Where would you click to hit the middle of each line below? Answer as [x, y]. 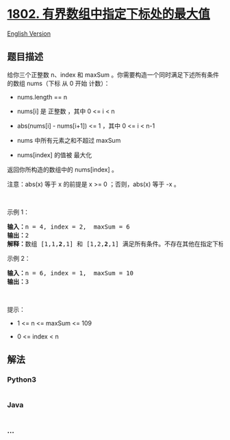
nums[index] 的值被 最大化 [54, 154]
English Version [29, 33]
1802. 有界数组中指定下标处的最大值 [108, 14]
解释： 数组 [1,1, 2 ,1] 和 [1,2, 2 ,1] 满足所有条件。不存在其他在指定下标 [116, 244]
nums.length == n [42, 97]
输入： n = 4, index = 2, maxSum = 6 [68, 227]
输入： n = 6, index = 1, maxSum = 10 [70, 273]
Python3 [22, 380]
